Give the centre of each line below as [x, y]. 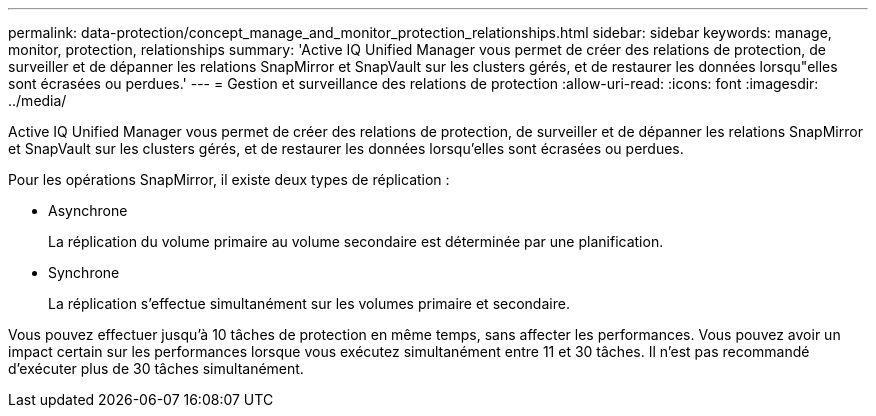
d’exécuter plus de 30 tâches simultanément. [156, 368]
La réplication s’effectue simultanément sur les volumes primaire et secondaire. [309, 303]
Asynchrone [88, 210]
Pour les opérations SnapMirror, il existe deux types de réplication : [229, 179]
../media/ [37, 100]
